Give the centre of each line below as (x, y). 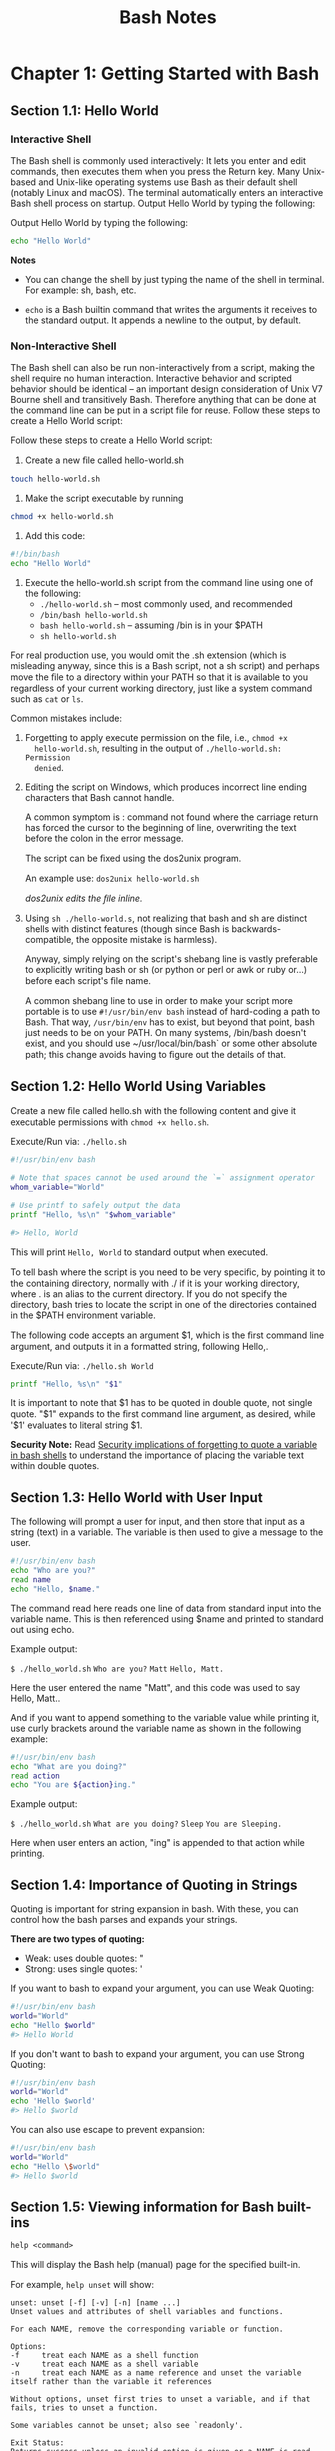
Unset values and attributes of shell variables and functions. (147, 2312)
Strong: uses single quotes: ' (83, 1969)
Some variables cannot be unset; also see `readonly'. (127, 2426)
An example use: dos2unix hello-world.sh (112, 878)
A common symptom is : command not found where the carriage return (171, 817)
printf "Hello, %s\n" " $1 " (66, 1384)
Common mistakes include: (66, 718)
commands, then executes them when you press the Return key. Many (155, 171)
